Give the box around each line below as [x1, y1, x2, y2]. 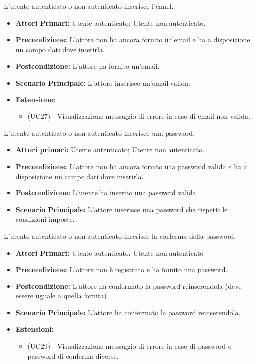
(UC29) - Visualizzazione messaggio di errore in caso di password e [27, 341, 231, 351]
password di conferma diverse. [27, 350, 119, 361]
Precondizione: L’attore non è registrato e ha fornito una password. [15, 264, 228, 274]
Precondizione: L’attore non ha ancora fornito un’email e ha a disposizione [15, 34, 250, 45]
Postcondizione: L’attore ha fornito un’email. [15, 61, 160, 71]
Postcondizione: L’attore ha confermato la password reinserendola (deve [15, 280, 242, 291]
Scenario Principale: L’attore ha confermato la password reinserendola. [15, 307, 241, 317]
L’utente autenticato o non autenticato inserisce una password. [4, 127, 195, 138]
